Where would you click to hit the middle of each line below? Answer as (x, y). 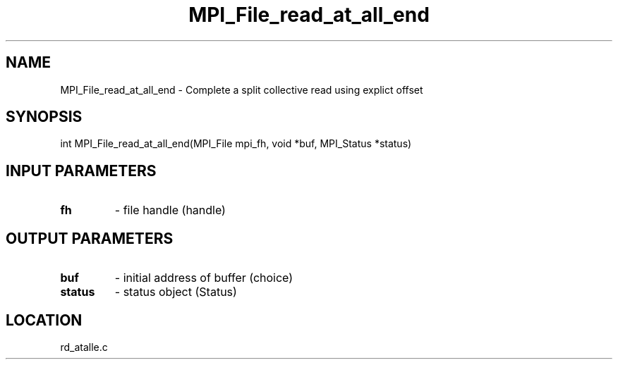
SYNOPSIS (44, 117)
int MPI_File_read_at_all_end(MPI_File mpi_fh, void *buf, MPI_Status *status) (236, 144)
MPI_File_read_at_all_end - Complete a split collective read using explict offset (242, 89)
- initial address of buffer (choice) (204, 278)
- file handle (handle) (170, 210)
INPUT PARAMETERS (81, 171)
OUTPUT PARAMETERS (90, 238)
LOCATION (44, 320)
